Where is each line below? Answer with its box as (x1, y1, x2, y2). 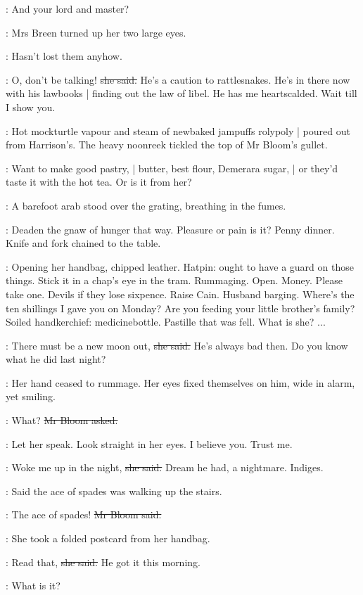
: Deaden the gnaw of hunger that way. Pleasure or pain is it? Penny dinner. (6, 222, 335, 236)
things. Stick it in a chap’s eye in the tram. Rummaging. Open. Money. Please (6, 273, 343, 288)
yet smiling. (6, 389, 56, 404)
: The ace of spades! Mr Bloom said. (6, 507, 162, 522)
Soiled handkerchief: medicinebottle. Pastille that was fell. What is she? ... (6, 314, 326, 329)
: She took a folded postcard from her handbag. (6, 531, 210, 546)
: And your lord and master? (6, 1, 129, 15)
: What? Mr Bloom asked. (6, 413, 118, 428)
